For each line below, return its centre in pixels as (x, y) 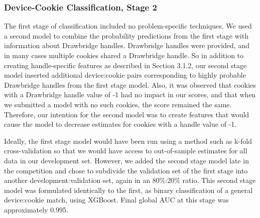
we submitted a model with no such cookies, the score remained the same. (118, 104)
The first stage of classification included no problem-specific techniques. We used (128, 26)
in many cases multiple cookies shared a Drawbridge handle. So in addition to (124, 55)
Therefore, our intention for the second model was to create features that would (127, 114)
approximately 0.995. (36, 209)
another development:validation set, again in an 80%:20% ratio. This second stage (130, 180)
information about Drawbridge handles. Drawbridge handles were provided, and (127, 45)
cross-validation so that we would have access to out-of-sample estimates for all (126, 151)
